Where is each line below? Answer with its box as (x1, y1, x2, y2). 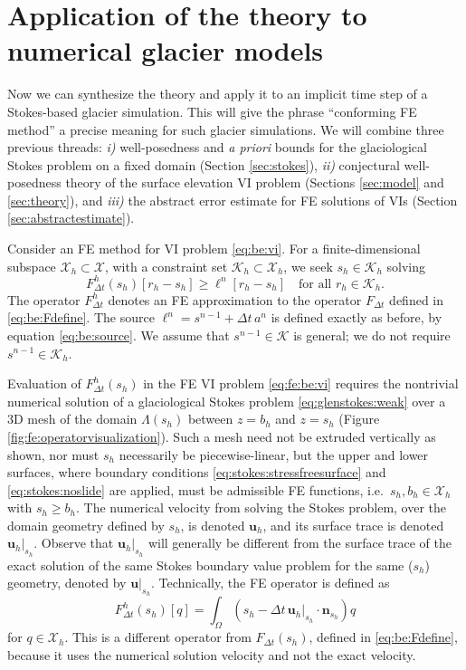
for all (299, 277, 332, 291)
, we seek (283, 256, 333, 275)
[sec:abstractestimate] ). (7, 208, 135, 227)
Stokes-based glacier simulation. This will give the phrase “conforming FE (7, 101, 417, 120)
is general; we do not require (293, 325, 451, 344)
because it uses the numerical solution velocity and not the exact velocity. (7, 645, 416, 664)
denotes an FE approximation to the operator (108, 290, 362, 309)
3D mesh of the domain (7, 409, 138, 428)
